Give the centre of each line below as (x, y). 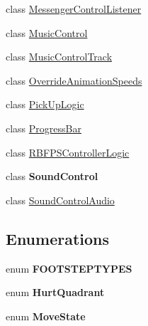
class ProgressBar (44, 128)
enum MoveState (46, 316)
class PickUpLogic (45, 104)
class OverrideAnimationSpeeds (74, 80)
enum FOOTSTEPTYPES (69, 268)
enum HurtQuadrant (55, 292)
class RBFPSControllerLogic (68, 152)
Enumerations (58, 238)
